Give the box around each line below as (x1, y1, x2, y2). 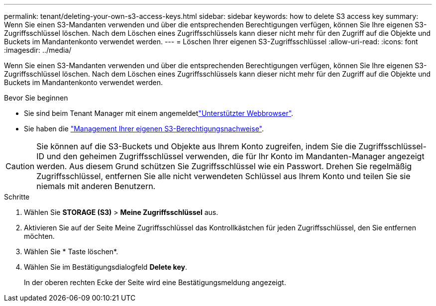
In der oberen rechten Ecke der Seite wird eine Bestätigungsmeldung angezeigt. (24, 278, 286, 287)
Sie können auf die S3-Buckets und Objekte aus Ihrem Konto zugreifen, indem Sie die (36, 141, 356, 151)
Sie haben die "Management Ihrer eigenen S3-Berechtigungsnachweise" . (24, 124, 264, 133)
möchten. (24, 232, 55, 240)
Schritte (4, 193, 30, 201)
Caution (5, 161, 35, 171)
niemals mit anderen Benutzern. (36, 181, 156, 191)
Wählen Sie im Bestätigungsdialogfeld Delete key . (24, 263, 187, 271)
